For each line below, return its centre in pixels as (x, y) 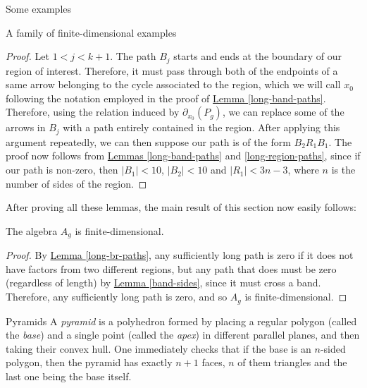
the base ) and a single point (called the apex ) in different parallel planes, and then (183, 335)
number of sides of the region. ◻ (76, 183)
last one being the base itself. (69, 376)
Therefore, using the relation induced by (93, 112)
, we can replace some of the (283, 112)
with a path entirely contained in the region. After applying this (201, 127)
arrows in (26, 127)
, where (303, 170)
